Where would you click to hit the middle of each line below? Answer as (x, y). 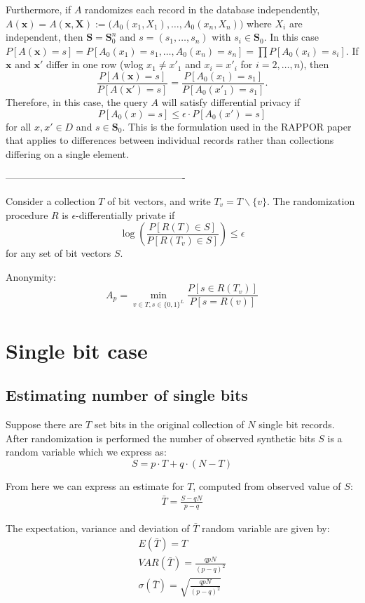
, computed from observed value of (267, 485)
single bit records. (297, 424)
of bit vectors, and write (159, 201)
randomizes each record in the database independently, (202, 9)
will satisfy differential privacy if (231, 102)
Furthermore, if (39, 9)
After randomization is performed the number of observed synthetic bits (160, 438)
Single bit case (77, 350)
